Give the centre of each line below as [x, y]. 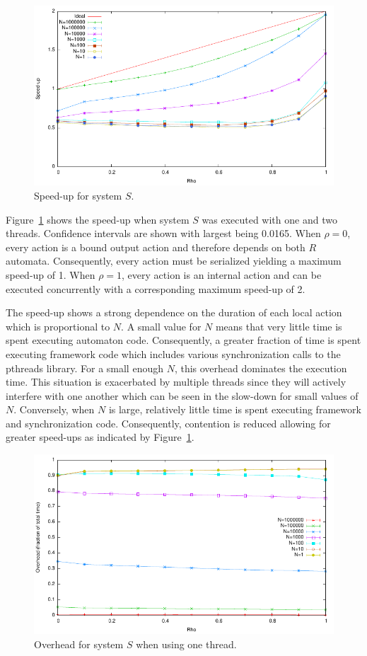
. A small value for [161, 326]
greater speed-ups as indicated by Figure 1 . [100, 437]
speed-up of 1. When [51, 274]
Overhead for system [79, 644]
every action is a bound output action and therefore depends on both [156, 247]
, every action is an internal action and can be [222, 274]
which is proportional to [58, 326]
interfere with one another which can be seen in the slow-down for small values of [182, 395]
